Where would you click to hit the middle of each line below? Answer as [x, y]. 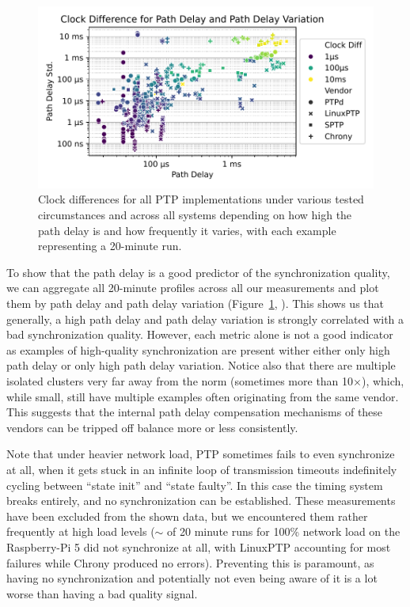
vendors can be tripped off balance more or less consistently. [152, 427]
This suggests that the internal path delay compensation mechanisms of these [195, 412]
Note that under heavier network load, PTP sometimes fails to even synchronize [201, 454]
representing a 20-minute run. [110, 246]
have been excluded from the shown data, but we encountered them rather [187, 516]
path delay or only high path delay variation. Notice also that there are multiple [201, 365]
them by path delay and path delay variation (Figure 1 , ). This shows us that [196, 303]
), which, [383, 381]
